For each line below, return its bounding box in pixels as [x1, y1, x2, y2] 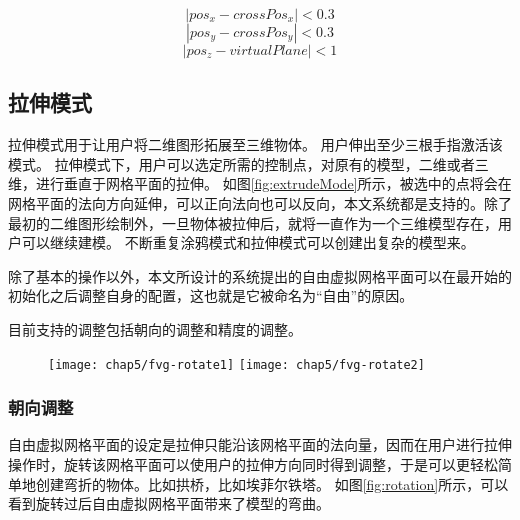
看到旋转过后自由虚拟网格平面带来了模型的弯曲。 [8, 493, 330, 514]
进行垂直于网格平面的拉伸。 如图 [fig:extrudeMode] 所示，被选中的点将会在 [35, 173, 512, 194]
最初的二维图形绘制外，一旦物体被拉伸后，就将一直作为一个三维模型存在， [8, 212, 498, 233]
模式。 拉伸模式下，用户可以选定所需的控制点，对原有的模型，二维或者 [8, 153, 475, 174]
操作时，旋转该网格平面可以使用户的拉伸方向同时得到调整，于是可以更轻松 [8, 454, 498, 475]
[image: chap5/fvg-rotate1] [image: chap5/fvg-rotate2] [48, 357, 425, 372]
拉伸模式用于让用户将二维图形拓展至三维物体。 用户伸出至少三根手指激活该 [8, 134, 503, 155]
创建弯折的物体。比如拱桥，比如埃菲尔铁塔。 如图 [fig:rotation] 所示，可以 [35, 473, 509, 494]
